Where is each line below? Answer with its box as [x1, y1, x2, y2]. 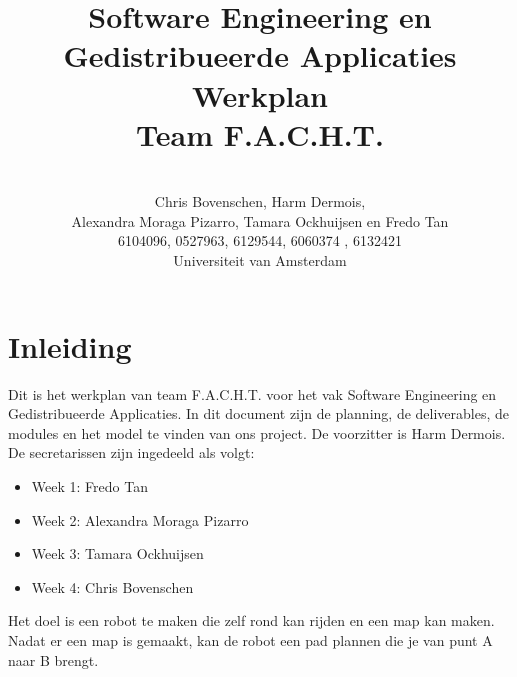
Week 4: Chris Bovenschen [31, 576, 194, 597]
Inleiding [8, 325, 132, 366]
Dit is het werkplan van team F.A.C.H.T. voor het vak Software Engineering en [8, 383, 497, 404]
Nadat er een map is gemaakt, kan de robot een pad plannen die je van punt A [8, 629, 493, 650]
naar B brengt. [8, 649, 99, 670]
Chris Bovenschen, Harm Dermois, [154, 191, 366, 212]
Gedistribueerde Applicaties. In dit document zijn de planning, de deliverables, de [8, 403, 509, 424]
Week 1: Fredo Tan [31, 475, 148, 496]
